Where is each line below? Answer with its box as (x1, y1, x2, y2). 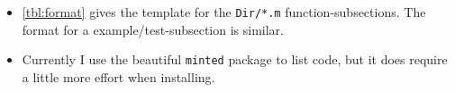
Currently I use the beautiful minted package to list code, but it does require (22, 50, 448, 69)
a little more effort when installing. (22, 67, 215, 86)
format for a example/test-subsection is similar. (22, 20, 285, 38)
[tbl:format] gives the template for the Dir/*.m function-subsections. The (22, 3, 426, 21)
